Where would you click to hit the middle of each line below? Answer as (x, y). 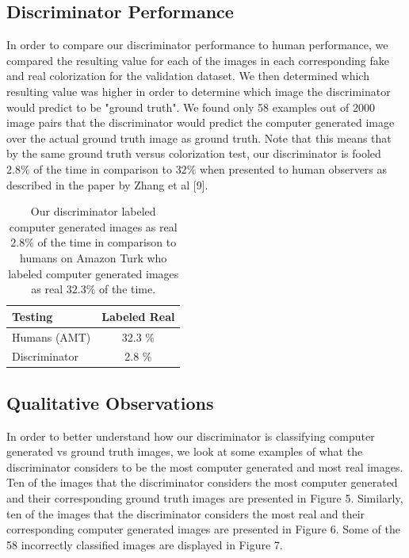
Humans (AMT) (52, 336)
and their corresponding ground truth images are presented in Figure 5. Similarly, (205, 498)
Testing (32, 316)
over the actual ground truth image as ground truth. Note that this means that (199, 138)
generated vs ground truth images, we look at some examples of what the (185, 451)
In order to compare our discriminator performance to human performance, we (197, 45)
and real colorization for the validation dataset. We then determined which (188, 76)
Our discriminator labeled (93, 211)
